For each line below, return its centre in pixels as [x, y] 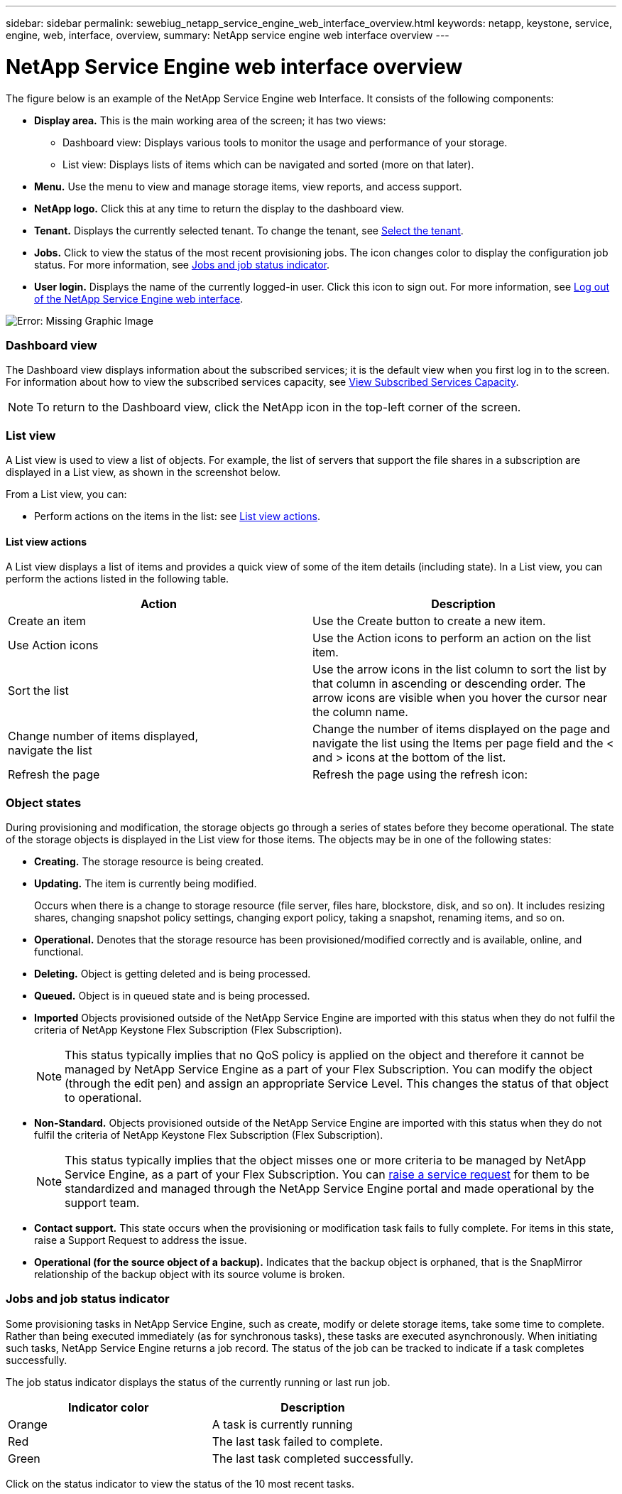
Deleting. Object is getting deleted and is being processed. [173, 973]
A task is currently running [282, 1424]
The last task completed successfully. [313, 1458]
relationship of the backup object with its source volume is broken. [190, 1274]
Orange [28, 1424]
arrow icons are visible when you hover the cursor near [460, 698]
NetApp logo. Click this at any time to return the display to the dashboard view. [219, 208]
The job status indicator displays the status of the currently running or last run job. [198, 1382]
